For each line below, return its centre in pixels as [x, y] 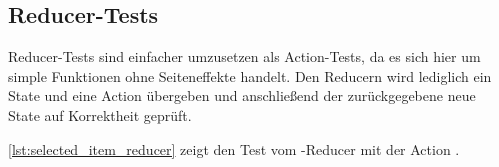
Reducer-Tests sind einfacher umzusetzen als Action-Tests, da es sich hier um [244, 56]
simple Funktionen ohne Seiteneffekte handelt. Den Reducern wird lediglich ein [250, 75]
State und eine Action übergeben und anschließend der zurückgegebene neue [242, 95]
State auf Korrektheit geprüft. [100, 114]
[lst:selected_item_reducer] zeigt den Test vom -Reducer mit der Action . [234, 148]
